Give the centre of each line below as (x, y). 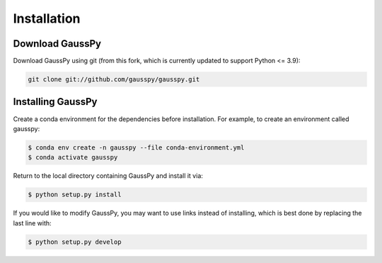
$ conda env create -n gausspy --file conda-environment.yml (136, 147)
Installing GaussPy (55, 102)
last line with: (33, 223)
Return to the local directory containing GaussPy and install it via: (108, 176)
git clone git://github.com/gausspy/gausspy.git (114, 79)
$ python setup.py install (75, 195)
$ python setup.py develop (75, 242)
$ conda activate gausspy (73, 157)
